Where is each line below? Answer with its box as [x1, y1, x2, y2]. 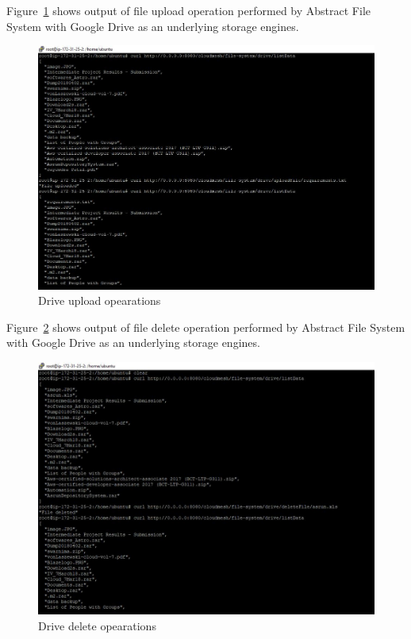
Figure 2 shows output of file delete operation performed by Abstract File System [6, 318, 405, 335]
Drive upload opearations [38, 292, 161, 309]
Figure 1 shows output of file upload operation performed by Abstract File [6, 2, 371, 18]
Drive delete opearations [38, 618, 156, 634]
